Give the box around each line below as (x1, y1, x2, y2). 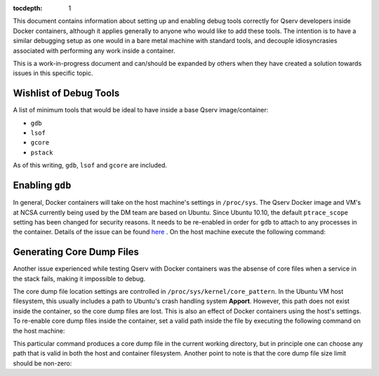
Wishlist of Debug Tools (13, 88, 120, 100)
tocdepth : (13, 4, 43, 12)
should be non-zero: (13, 358, 72, 368)
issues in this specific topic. (13, 69, 93, 77)
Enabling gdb (13, 180, 72, 192)
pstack (30, 148, 53, 156)
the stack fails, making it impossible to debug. (13, 274, 146, 283)
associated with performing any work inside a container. (13, 46, 175, 55)
